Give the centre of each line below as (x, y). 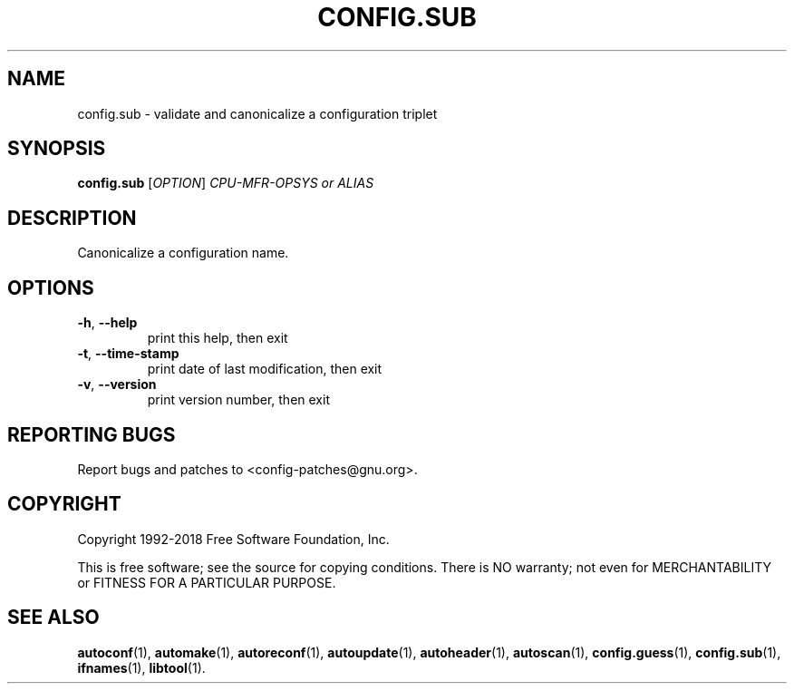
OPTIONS (51, 287)
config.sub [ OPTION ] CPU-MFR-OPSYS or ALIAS (226, 183)
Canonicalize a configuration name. (183, 253)
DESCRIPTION (72, 218)
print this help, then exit (218, 338)
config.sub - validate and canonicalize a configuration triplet (257, 113)
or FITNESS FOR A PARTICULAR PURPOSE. (207, 582)
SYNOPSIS (57, 149)
